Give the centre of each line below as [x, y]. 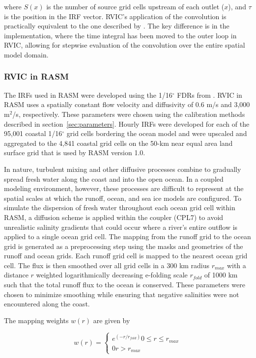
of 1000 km [221, 275]
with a [236, 265]
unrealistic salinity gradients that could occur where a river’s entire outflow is [121, 227]
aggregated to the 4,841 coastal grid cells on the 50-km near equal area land [118, 143]
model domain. [26, 54]
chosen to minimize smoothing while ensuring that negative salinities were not [122, 294]
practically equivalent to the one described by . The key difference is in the [117, 26]
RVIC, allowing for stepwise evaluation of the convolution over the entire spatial [125, 45]
